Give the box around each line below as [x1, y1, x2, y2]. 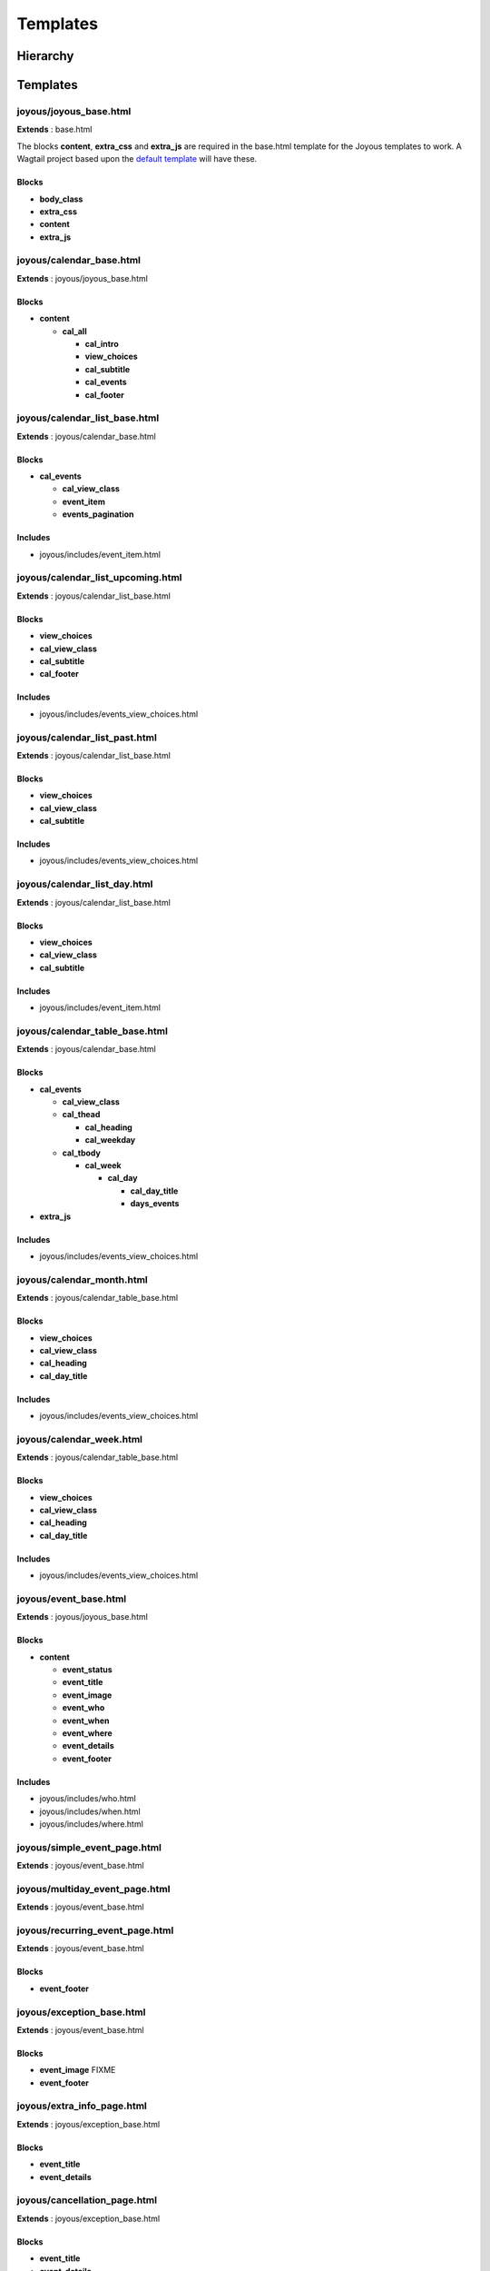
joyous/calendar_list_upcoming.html [16, 571, 182, 584]
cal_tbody [62, 1147, 102, 1158]
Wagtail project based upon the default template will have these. [16, 154, 258, 164]
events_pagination [62, 509, 135, 520]
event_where [62, 1728, 113, 1739]
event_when [62, 1715, 110, 1726]
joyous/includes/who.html [39, 1793, 136, 1804]
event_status [62, 1664, 113, 1675]
